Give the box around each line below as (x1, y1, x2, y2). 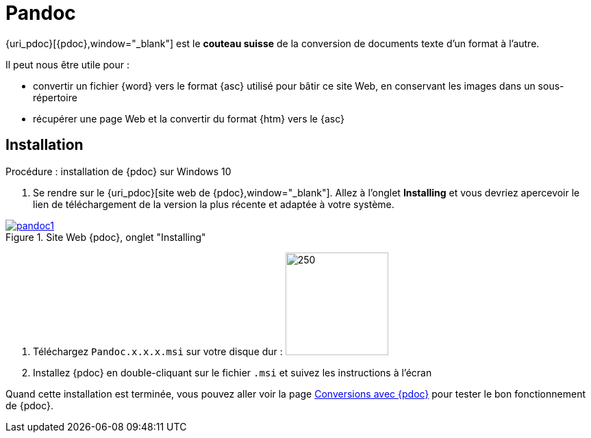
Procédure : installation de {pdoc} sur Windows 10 (5, 165, 231, 177)
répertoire (33, 91, 77, 103)
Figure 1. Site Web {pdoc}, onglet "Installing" (5, 231, 206, 243)
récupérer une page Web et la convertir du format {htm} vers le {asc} (33, 112, 344, 125)
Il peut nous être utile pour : (5, 58, 129, 70)
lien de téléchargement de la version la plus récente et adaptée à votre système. (33, 198, 394, 210)
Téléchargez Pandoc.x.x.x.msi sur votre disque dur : (33, 345, 283, 357)
